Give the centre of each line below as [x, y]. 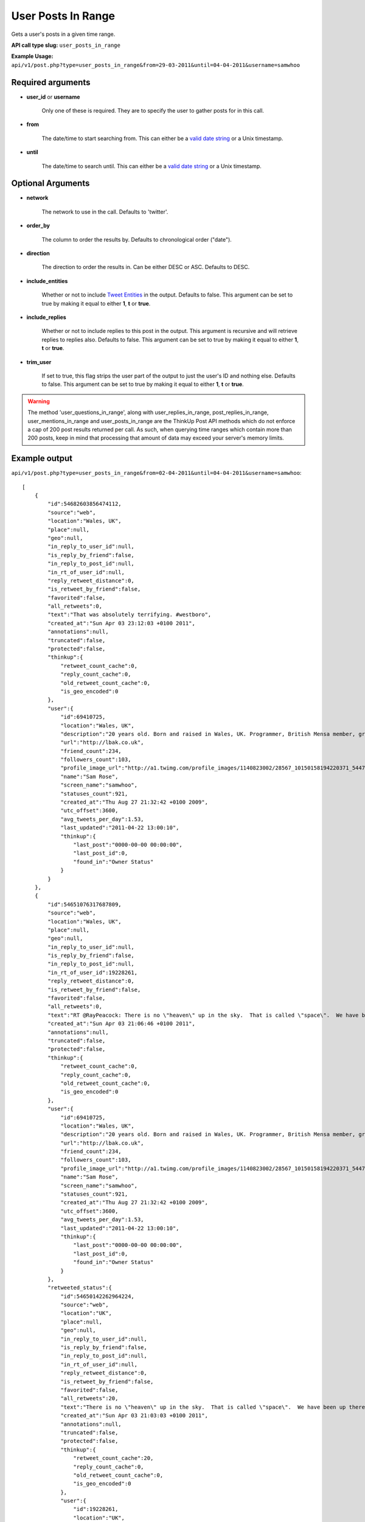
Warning [39, 401]
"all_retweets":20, [89, 1398]
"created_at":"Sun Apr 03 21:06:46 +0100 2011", [122, 1024]
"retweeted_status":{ [80, 1288]
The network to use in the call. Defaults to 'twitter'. [105, 212]
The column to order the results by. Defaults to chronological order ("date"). [137, 239]
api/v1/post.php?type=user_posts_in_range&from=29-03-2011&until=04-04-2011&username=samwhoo [156, 65]
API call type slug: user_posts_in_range [66, 45]
